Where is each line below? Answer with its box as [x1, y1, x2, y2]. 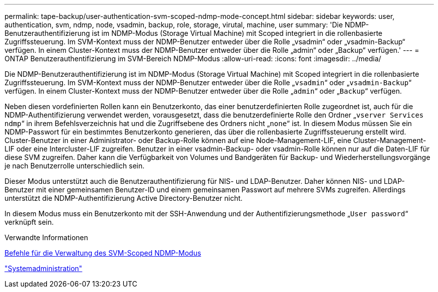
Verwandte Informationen [4, 233, 88, 242]
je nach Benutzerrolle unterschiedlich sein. [4, 161, 145, 170]
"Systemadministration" [4, 264, 82, 273]
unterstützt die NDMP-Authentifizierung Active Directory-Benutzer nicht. [4, 194, 243, 202]
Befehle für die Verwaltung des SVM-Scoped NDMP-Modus [4, 249, 201, 257]
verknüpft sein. [4, 218, 54, 226]
